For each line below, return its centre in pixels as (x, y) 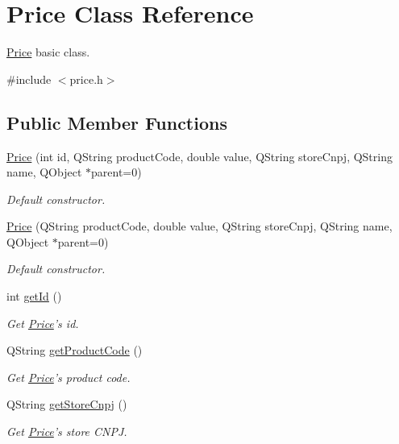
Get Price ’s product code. (69, 377)
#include (29, 79)
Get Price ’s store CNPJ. (67, 432)
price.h (86, 79)
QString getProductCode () (75, 350)
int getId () (34, 296)
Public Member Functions (117, 122)
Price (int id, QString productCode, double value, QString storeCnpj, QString (199, 156)
